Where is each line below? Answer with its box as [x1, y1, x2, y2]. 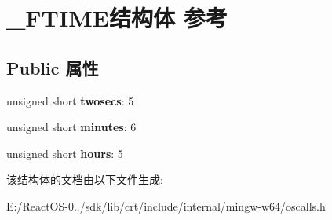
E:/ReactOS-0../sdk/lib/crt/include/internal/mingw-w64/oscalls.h [6, 197, 326, 214]
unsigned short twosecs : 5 [6, 92, 134, 108]
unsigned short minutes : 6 [6, 119, 137, 135]
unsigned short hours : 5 [6, 145, 123, 161]
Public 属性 [6, 55, 99, 79]
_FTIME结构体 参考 [6, 2, 228, 34]
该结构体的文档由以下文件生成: [6, 171, 163, 188]
